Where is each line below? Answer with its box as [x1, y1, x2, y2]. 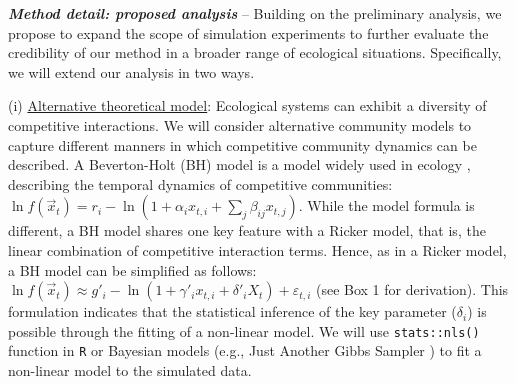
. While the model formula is [298, 195, 475, 216]
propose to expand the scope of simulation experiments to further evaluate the [8, 22, 489, 43]
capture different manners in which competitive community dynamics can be [8, 134, 477, 155]
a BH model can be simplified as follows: [8, 259, 257, 280]
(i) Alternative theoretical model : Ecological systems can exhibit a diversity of [8, 95, 487, 116]
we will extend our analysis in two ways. [8, 61, 255, 82]
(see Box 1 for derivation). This [315, 279, 509, 300]
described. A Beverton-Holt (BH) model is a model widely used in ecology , [8, 154, 471, 175]
